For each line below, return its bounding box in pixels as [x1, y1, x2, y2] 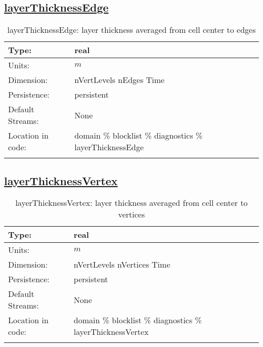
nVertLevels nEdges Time [74, 74, 165, 86]
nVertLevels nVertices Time [73, 258, 170, 271]
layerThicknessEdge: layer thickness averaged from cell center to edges [7, 24, 256, 36]
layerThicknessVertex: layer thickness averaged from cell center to [15, 197, 248, 209]
